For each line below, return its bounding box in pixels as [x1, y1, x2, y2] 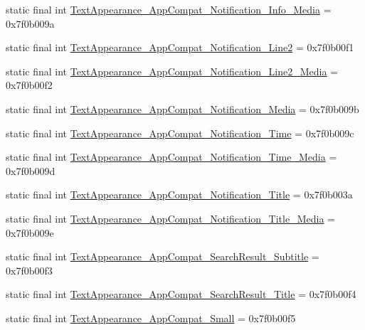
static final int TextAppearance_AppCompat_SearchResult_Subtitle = [6, 249, 319, 264]
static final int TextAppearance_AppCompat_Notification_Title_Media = [6, 211, 335, 225]
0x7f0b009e [6, 225, 54, 240]
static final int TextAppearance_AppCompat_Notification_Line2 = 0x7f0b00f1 [6, 40, 354, 55]
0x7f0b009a [6, 16, 55, 31]
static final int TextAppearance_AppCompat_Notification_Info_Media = [6, 2, 332, 16]
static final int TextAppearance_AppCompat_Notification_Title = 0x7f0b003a [6, 187, 353, 202]
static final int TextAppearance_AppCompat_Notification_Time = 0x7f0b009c [6, 125, 354, 140]
